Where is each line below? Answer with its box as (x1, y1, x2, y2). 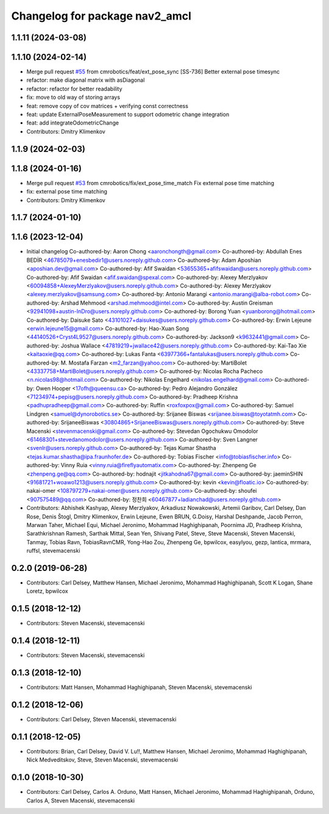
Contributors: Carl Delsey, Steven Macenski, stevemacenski (26, 716, 177, 723)
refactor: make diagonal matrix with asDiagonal (26, 76, 145, 84)
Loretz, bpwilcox (26, 587, 68, 595)
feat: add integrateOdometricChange (26, 119, 119, 126)
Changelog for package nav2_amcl (11, 9, 192, 23)
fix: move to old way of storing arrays (26, 93, 121, 101)
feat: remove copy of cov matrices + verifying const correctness (26, 102, 189, 109)
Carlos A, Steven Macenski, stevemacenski (26, 797, 135, 804)
